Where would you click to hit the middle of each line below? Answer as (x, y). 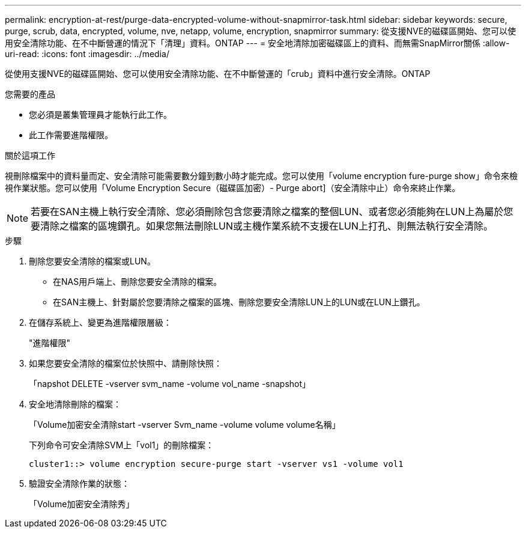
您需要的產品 (30, 94)
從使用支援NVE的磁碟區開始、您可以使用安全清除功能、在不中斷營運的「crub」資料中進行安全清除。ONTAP (218, 74)
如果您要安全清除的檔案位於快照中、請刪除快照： (125, 363)
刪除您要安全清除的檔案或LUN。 (92, 261)
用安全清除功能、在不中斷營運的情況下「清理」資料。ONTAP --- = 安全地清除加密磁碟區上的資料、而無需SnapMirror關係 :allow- (257, 43)
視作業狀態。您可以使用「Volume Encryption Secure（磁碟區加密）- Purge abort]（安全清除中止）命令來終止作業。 (233, 188)
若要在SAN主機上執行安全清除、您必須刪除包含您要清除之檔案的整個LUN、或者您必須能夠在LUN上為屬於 (267, 212)
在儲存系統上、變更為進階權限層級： (100, 322)
